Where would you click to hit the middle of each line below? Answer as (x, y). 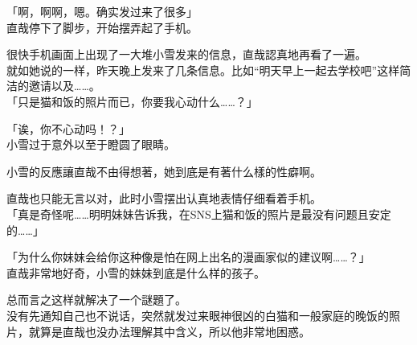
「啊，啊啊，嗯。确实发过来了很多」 (102, 11)
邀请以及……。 (64, 86)
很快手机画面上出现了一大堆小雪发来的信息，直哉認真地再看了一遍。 (186, 54)
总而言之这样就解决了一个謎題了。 (96, 300)
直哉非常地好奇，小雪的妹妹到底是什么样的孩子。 (136, 272)
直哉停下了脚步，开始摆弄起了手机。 (102, 27)
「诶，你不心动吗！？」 (68, 128)
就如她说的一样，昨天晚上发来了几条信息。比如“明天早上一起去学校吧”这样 (203, 70)
